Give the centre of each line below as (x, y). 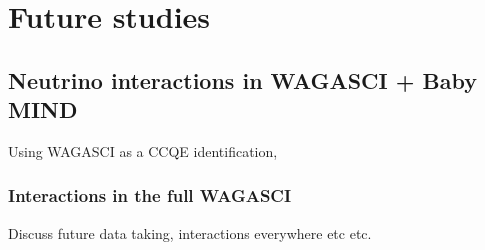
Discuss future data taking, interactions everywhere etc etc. (190, 232)
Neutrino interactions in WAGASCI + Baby (242, 79)
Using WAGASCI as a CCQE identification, (143, 150)
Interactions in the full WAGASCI (150, 195)
